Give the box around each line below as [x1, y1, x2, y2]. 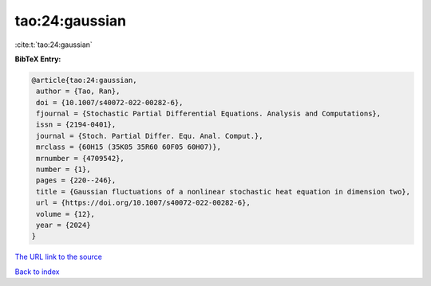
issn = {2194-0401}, [36, 120, 117, 129]
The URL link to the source [14, 252, 103, 262]
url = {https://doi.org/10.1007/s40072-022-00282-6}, [36, 198, 251, 207]
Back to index [14, 267, 60, 276]
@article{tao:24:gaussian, [31, 76, 137, 84]
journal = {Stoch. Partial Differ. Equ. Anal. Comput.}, [36, 131, 263, 140]
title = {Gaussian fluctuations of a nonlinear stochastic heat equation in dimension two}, [36, 187, 411, 196]
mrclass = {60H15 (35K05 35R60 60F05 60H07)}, [36, 143, 221, 151]
